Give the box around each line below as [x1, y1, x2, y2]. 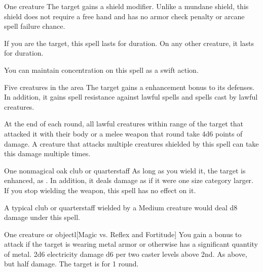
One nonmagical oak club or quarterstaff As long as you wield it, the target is [4, 165, 246, 175]
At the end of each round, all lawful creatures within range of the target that [4, 118, 244, 129]
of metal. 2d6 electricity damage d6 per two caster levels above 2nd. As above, [4, 248, 247, 259]
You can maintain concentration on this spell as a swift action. [4, 64, 199, 75]
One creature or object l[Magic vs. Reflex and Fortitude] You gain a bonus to [4, 229, 242, 239]
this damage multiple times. [4, 148, 91, 159]
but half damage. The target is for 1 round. [4, 258, 139, 269]
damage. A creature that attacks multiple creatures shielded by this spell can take [4, 138, 259, 149]
